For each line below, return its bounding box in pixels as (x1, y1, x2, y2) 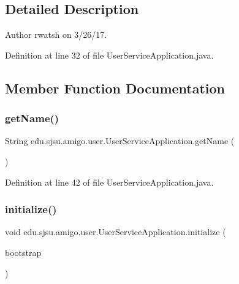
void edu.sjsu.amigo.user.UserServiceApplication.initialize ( (5, 225, 226, 238)
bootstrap (5, 246, 42, 258)
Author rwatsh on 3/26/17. (5, 28, 107, 41)
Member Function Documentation (5, 78, 226, 97)
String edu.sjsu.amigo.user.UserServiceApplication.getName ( (5, 134, 235, 147)
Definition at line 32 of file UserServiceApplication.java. (5, 48, 214, 61)
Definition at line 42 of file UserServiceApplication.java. (5, 175, 214, 188)
